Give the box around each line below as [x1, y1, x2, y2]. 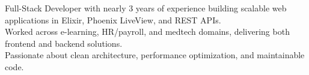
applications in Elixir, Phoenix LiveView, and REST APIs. [5, 13, 221, 26]
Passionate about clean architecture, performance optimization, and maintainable [5, 49, 305, 61]
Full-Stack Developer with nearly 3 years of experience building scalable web [5, 2, 287, 14]
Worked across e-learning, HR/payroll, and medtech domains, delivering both [5, 25, 290, 38]
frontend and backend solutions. [5, 37, 123, 49]
